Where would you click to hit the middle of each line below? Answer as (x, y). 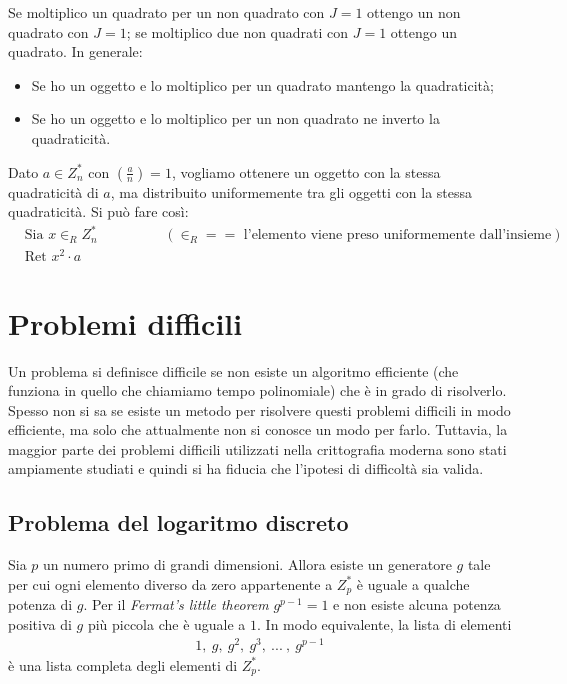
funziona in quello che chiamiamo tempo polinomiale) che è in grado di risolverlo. (257, 390)
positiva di (40, 623)
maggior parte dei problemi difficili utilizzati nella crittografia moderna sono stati (257, 448)
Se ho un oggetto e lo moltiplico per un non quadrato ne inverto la (235, 118)
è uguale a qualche (413, 583)
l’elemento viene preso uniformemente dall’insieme (397, 235)
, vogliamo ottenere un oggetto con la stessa (306, 171)
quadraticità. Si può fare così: (98, 211)
